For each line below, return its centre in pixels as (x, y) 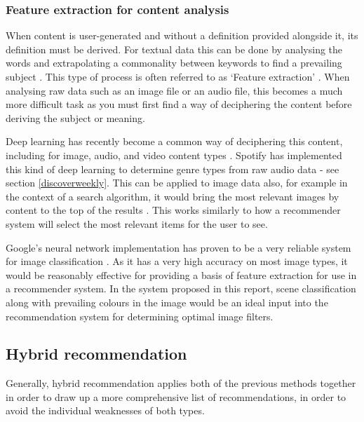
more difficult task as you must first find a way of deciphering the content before (179, 104)
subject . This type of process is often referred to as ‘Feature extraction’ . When (178, 76)
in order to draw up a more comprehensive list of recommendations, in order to (176, 396)
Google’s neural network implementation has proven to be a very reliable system (178, 247)
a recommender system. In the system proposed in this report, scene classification (181, 288)
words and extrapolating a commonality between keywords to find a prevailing (174, 63)
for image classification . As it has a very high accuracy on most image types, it (177, 261)
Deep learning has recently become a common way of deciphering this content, (174, 141)
